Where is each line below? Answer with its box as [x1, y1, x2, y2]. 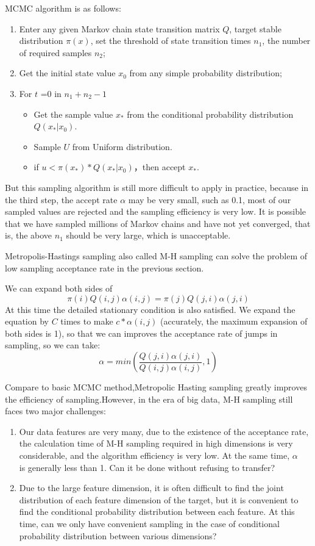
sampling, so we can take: [5, 339, 101, 351]
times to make [60, 315, 113, 328]
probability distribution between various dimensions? [19, 529, 217, 542]
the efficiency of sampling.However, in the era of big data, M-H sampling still [5, 392, 293, 405]
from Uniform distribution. [72, 140, 172, 153]
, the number [262, 34, 311, 47]
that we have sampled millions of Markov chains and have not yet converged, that [5, 217, 311, 229]
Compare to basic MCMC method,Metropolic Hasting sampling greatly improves [5, 381, 307, 393]
